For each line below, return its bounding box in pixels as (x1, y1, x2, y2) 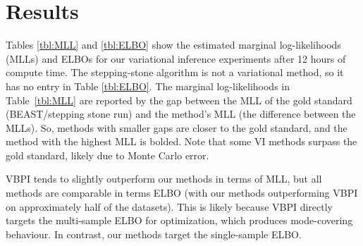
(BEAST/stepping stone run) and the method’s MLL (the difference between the (6, 106, 356, 121)
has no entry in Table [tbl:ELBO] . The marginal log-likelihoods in (6, 78, 290, 93)
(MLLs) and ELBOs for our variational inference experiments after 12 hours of (6, 51, 346, 66)
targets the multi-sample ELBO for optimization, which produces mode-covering (6, 213, 353, 228)
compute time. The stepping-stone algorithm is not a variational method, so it (6, 65, 344, 80)
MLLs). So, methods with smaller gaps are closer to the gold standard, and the (6, 120, 347, 135)
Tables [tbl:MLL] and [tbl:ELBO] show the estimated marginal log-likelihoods (6, 37, 341, 52)
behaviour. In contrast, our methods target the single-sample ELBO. (6, 226, 302, 241)
